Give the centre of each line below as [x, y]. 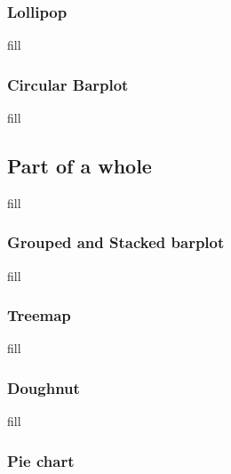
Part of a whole [80, 166]
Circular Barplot [68, 84]
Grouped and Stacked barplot [116, 242]
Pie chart [41, 460]
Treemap [39, 315]
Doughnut [44, 387]
